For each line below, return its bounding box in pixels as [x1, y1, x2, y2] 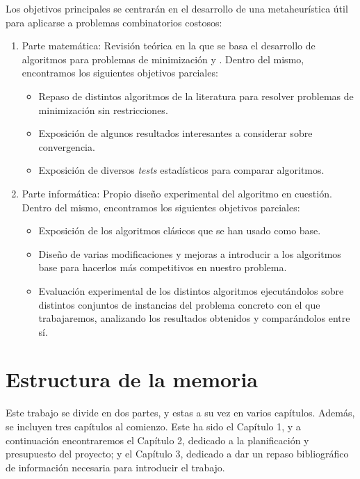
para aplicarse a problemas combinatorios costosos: [6, 15, 222, 29]
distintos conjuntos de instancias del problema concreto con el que [38, 297, 320, 311]
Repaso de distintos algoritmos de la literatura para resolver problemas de [38, 88, 354, 103]
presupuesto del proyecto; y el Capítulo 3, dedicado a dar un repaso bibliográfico [6, 446, 349, 461]
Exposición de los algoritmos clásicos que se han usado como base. [38, 223, 321, 238]
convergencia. [38, 139, 95, 154]
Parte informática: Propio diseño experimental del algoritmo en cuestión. [22, 186, 332, 200]
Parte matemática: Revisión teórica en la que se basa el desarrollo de [22, 38, 316, 53]
